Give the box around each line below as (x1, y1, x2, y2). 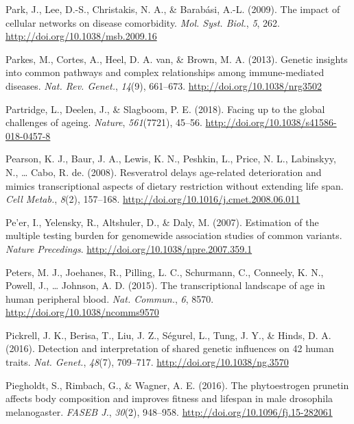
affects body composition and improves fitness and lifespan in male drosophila (5, 391, 333, 406)
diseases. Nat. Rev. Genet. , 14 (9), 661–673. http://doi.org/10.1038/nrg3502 (5, 78, 322, 92)
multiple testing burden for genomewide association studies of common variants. (5, 228, 342, 242)
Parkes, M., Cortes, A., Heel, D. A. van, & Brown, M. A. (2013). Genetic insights (5, 51, 348, 66)
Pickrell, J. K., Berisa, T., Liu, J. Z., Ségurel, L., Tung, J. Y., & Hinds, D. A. (5, 327, 331, 342)
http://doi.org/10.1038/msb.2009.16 (5, 29, 157, 43)
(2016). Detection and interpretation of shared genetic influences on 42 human (5, 341, 334, 356)
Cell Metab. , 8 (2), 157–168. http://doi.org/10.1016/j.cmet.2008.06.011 (5, 192, 300, 206)
